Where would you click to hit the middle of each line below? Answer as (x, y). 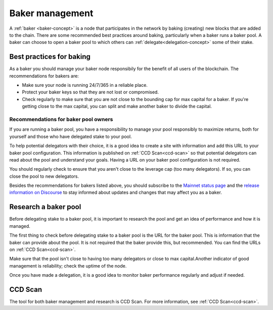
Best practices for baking (50, 57)
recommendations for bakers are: (44, 76)
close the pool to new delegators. (44, 176)
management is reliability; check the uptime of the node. (68, 266)
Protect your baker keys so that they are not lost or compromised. (90, 92)
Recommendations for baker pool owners (61, 119)
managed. (20, 226)
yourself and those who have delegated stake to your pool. (71, 136)
